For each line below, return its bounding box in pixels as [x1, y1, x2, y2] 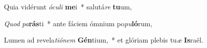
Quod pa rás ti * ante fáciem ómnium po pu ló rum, [4, 18, 153, 28]
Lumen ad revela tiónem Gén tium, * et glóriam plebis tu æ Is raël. [4, 35, 204, 45]
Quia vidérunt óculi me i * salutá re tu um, [4, 1, 132, 11]
